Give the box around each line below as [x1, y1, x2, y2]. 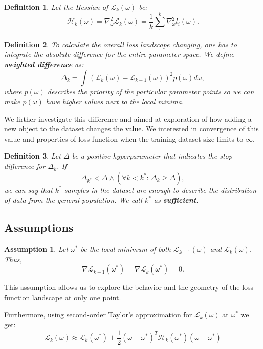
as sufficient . [154, 195, 199, 205]
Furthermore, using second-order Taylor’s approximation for [4, 309, 192, 320]
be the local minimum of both [80, 244, 171, 255]
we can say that [4, 184, 53, 195]
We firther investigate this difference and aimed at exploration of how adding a [4, 113, 252, 124]
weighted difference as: [4, 59, 84, 69]
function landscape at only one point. [4, 292, 121, 302]
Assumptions [4, 220, 74, 236]
